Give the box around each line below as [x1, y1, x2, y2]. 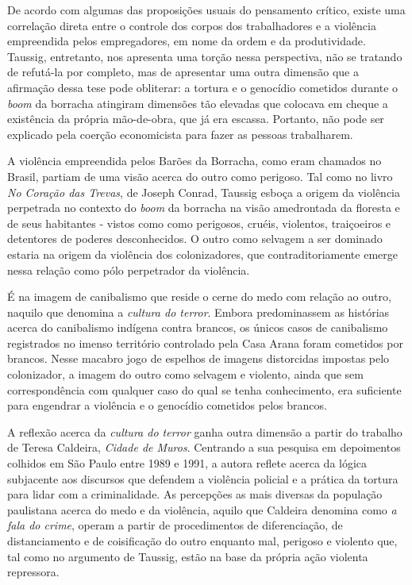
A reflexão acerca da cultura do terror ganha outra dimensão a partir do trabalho [7, 423, 402, 440]
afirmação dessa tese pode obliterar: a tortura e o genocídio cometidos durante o [7, 79, 399, 95]
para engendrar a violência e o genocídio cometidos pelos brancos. [7, 397, 327, 414]
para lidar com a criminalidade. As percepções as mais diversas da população [7, 486, 383, 502]
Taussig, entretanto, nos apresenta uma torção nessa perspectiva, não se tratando [7, 48, 402, 64]
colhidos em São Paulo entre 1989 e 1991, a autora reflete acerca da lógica [7, 455, 368, 471]
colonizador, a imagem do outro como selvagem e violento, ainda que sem [7, 366, 364, 383]
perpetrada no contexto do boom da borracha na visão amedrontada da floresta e [7, 199, 400, 216]
